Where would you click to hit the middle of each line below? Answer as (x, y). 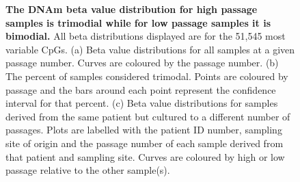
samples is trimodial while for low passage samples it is (138, 22)
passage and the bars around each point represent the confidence (141, 89)
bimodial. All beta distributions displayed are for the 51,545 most (146, 36)
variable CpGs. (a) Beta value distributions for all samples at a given (150, 49)
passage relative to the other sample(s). (88, 170)
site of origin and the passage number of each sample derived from (145, 143)
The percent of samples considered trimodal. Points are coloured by (147, 76)
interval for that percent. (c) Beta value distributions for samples (142, 103)
